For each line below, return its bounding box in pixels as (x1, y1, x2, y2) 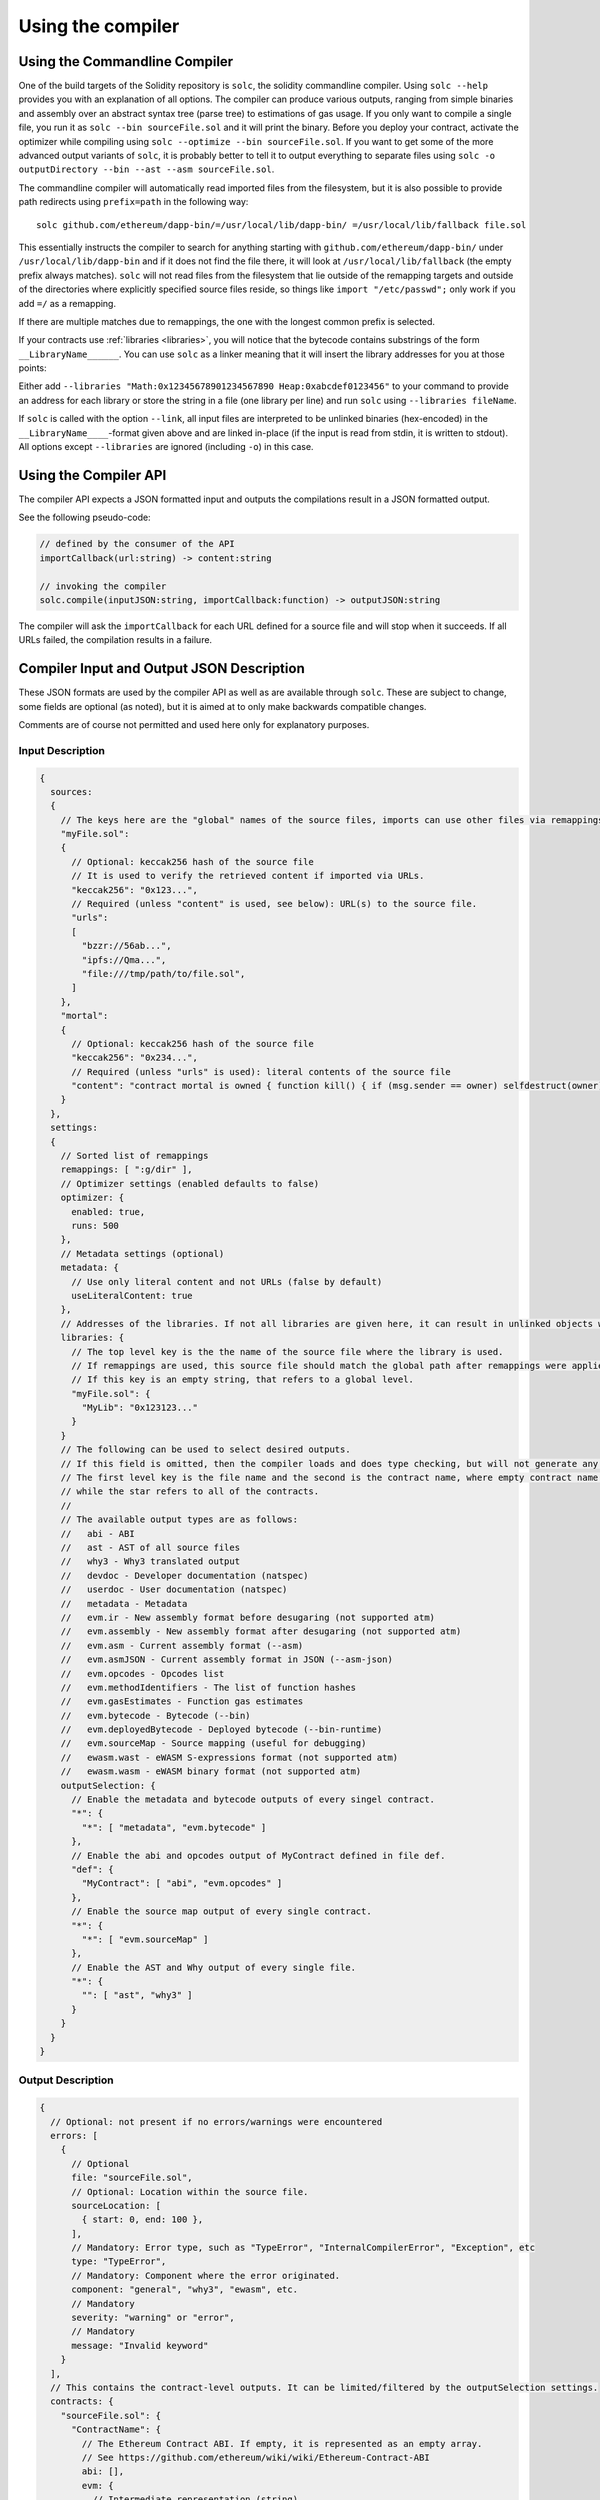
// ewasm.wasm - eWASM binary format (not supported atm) (60, 1766, 362, 1777)
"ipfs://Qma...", (81, 954, 167, 965)
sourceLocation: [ (71, 2200, 162, 2211)
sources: (50, 786, 93, 797)
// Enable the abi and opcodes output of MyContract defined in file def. (71, 1850, 446, 1861)
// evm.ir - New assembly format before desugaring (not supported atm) (60, 1611, 435, 1623)
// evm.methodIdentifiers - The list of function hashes (60, 1681, 357, 1693)
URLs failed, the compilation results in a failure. (18, 634, 213, 646)
